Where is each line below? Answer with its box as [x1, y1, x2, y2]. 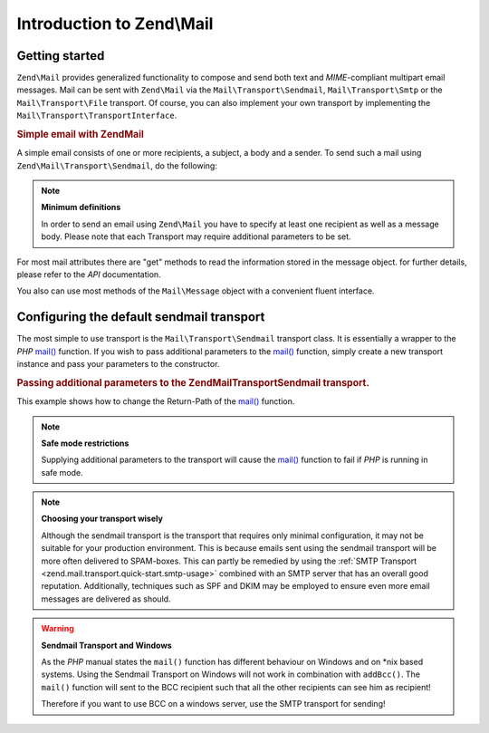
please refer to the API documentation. [16, 269, 162, 280]
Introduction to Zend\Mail [16, 14, 214, 34]
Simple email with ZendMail [16, 128, 145, 140]
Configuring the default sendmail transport [16, 309, 265, 325]
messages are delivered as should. [41, 593, 171, 604]
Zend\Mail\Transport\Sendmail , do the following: [16, 159, 217, 171]
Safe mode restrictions [41, 438, 129, 448]
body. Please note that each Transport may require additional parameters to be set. [41, 231, 352, 242]
